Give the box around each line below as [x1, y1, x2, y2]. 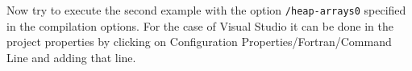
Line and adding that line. [6, 48, 136, 65]
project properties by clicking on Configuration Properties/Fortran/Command [6, 33, 392, 50]
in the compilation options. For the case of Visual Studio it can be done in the [6, 17, 393, 34]
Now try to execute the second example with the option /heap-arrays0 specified [6, 2, 406, 18]
